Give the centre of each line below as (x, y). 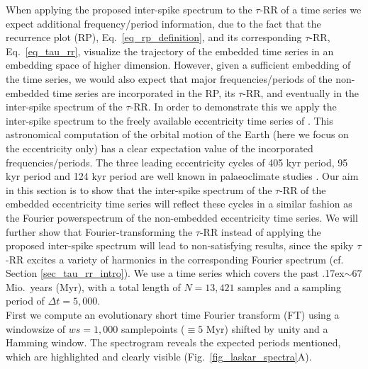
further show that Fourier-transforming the (99, 231)
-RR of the (303, 189)
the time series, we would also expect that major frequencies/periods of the (169, 78)
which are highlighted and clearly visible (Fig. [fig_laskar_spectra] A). (159, 356)
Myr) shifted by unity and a (267, 328)
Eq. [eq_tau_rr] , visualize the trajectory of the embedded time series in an (170, 51)
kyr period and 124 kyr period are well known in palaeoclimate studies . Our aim (182, 176)
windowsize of (36, 328)
